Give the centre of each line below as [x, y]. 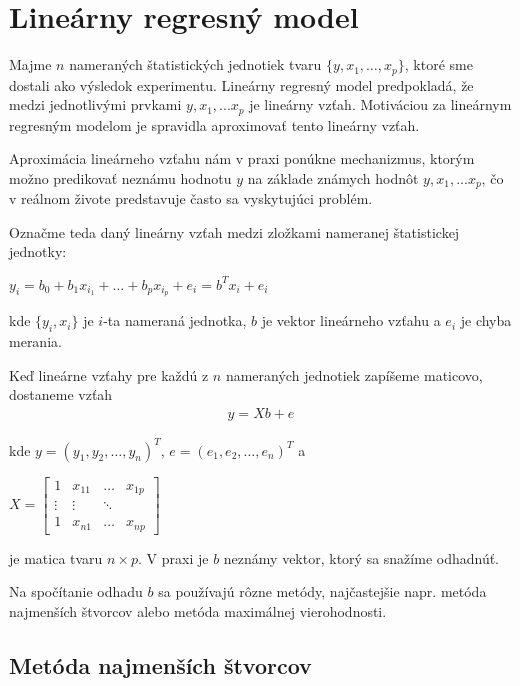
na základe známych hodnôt [333, 177]
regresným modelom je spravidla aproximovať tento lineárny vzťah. [214, 124]
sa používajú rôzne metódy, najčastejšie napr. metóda [322, 591]
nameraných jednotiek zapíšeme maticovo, [354, 374]
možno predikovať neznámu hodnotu [120, 177]
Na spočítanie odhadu [76, 591]
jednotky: [38, 251]
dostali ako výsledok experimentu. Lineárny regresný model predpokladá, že [241, 84]
